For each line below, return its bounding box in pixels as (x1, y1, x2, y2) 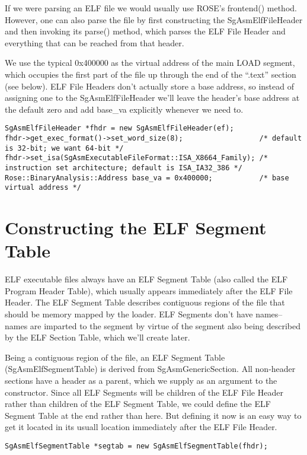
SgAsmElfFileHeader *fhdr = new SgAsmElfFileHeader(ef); (5, 124, 234, 133)
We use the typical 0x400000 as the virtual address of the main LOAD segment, (5, 56, 295, 69)
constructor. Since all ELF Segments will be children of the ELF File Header (5, 386, 283, 398)
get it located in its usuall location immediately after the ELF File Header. (5, 421, 277, 433)
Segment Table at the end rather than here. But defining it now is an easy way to (5, 409, 302, 421)
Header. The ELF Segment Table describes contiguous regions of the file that (5, 296, 285, 308)
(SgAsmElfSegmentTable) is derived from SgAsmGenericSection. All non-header (5, 362, 296, 375)
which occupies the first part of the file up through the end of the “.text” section (5, 68, 296, 80)
